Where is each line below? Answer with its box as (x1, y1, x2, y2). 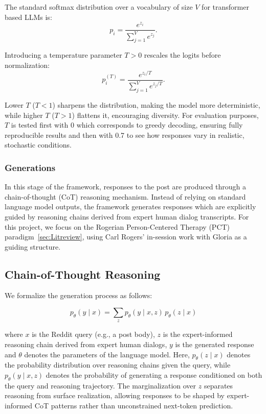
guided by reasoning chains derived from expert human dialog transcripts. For (5, 211, 249, 222)
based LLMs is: (5, 11, 52, 22)
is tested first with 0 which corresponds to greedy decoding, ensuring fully (11, 119, 243, 130)
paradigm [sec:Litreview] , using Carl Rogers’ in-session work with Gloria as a (5, 231, 247, 242)
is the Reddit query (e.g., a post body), (32, 329, 155, 339)
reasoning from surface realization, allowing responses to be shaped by (5, 390, 225, 401)
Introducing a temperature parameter (5, 50, 122, 60)
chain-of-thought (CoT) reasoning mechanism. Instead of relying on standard (5, 191, 246, 202)
